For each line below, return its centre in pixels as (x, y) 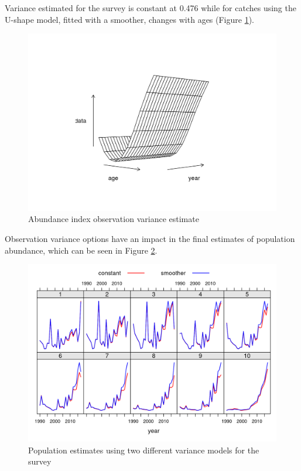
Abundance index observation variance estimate (114, 219)
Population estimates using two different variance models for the (144, 450)
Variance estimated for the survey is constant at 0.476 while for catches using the (150, 8)
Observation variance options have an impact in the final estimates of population (150, 239)
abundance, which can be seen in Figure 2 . (81, 250)
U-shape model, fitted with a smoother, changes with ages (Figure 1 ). (130, 19)
